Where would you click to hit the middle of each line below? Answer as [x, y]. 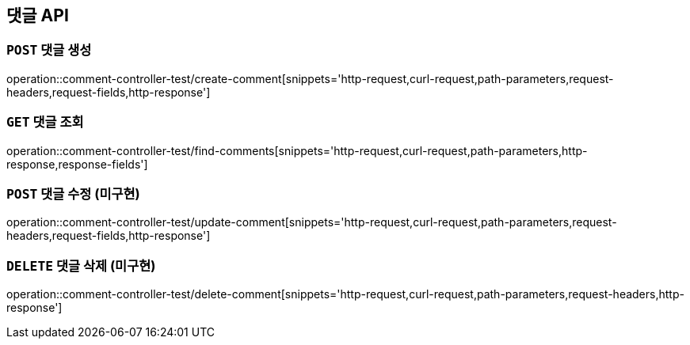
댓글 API [38, 15]
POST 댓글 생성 [49, 50]
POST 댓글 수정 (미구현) [73, 193]
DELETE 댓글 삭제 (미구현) [81, 265]
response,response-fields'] [77, 164]
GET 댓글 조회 [45, 122]
